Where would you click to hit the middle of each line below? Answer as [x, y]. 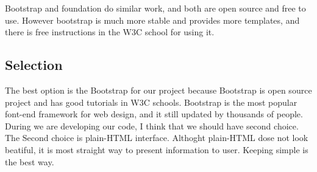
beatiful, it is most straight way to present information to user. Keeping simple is [157, 149]
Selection [34, 65]
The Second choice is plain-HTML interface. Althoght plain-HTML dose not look [157, 138]
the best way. [30, 161]
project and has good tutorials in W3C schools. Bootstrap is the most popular [151, 102]
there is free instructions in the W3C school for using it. [110, 32]
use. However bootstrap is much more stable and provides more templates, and [152, 20]
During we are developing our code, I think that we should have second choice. [152, 126]
